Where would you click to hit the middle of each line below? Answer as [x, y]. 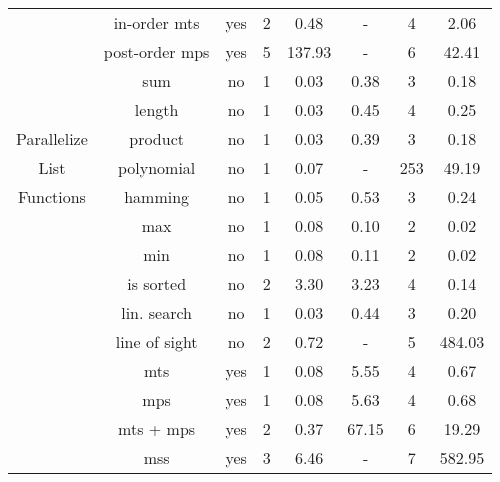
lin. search [157, 312]
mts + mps [157, 428]
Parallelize [52, 138]
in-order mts [156, 22]
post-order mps [156, 51]
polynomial [156, 167]
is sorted [157, 283]
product [156, 138]
